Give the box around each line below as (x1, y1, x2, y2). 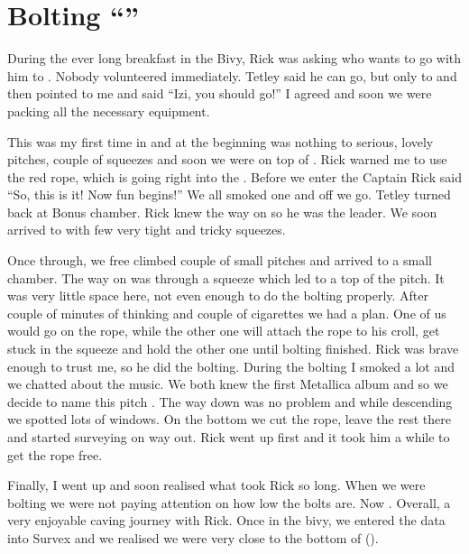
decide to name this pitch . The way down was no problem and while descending (7, 392, 453, 411)
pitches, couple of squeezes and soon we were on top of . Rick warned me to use (7, 150, 447, 169)
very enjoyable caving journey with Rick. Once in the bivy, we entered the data (7, 511, 446, 530)
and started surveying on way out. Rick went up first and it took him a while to (7, 428, 450, 446)
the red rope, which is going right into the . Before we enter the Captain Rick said (7, 167, 462, 186)
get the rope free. (7, 445, 103, 464)
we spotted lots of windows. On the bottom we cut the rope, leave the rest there (7, 410, 451, 429)
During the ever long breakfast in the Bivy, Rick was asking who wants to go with (7, 49, 462, 68)
